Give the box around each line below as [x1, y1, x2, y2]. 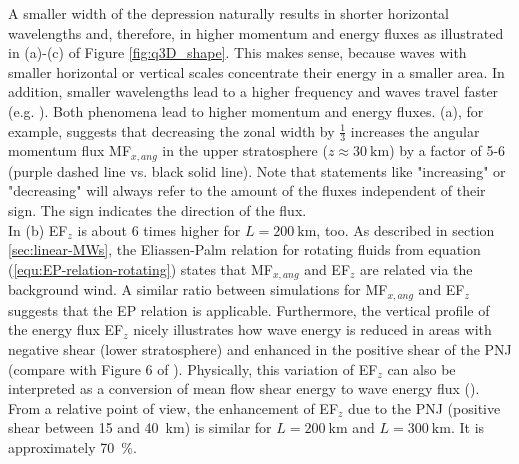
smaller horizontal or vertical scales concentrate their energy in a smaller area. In [8, 61, 505, 82]
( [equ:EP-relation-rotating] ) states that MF [8, 258, 273, 279]
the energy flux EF [8, 319, 124, 340]
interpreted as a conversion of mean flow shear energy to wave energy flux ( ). [8, 378, 480, 399]
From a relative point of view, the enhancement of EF [8, 397, 339, 418]
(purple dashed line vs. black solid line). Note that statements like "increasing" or [8, 160, 506, 181]
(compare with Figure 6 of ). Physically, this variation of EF [8, 358, 378, 379]
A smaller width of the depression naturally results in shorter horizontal [8, 3, 449, 23]
